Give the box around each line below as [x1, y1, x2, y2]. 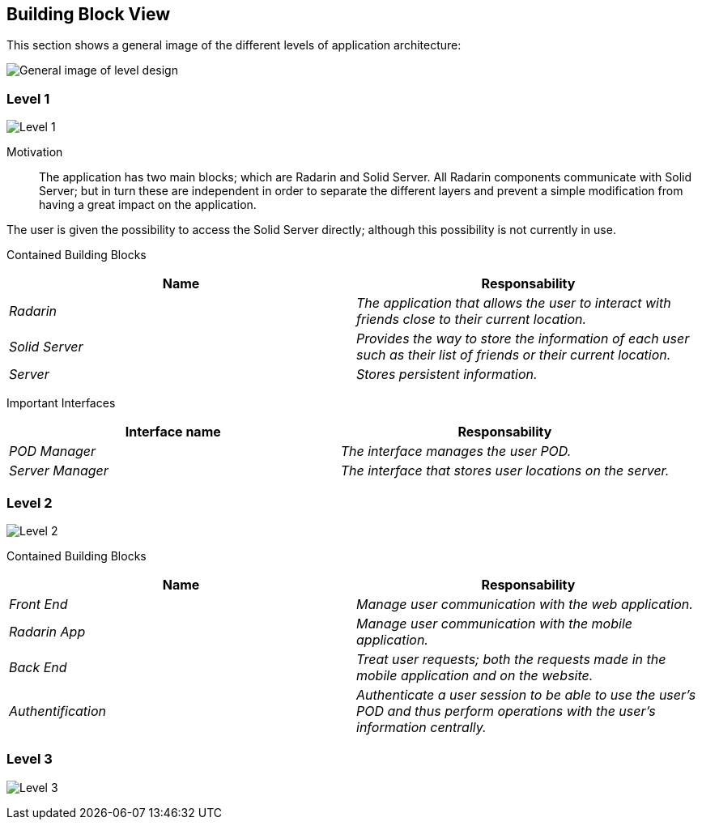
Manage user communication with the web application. [356, 595, 693, 612]
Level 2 [6, 494, 53, 511]
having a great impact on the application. [39, 198, 257, 212]
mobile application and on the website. [356, 666, 594, 683]
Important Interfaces [6, 396, 116, 411]
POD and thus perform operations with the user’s [356, 702, 656, 719]
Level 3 [6, 751, 53, 768]
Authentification [9, 702, 107, 719]
